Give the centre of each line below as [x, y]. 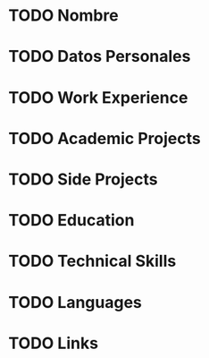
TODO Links [54, 343]
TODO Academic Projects [105, 138]
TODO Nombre [63, 16]
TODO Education [71, 221]
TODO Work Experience [98, 97]
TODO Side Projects [83, 179]
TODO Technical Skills [92, 261]
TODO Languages [75, 302]
